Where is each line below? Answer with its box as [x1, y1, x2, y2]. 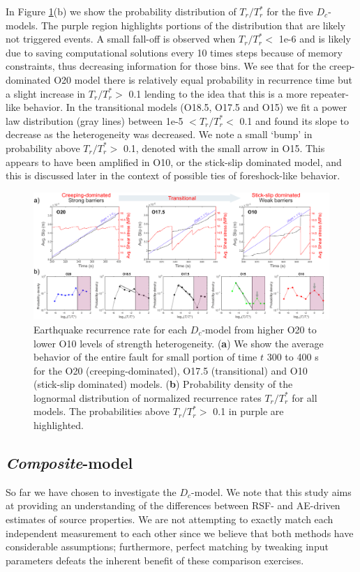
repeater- [310, 86, 350, 100]
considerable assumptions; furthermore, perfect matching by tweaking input [6, 539, 329, 554]
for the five [267, 4, 313, 18]
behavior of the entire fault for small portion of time [33, 349, 257, 364]
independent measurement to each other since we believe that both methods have [6, 525, 354, 540]
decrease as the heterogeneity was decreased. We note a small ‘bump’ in [6, 127, 313, 142]
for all [292, 390, 317, 405]
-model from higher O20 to [202, 322, 317, 336]
